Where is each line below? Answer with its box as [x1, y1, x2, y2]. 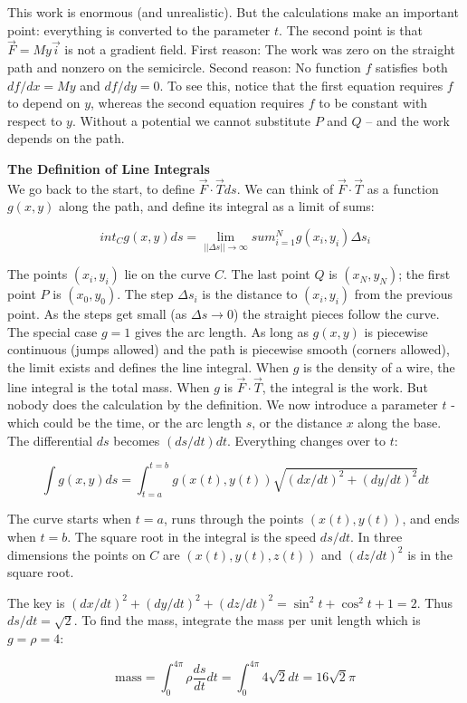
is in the [407, 544, 453, 563]
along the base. [357, 412, 442, 431]
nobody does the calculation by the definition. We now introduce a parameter [7, 395, 438, 414]
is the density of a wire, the [303, 357, 455, 376]
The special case [7, 322, 98, 341]
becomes [113, 430, 160, 449]
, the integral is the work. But [262, 377, 428, 396]
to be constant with [319, 93, 428, 112]
